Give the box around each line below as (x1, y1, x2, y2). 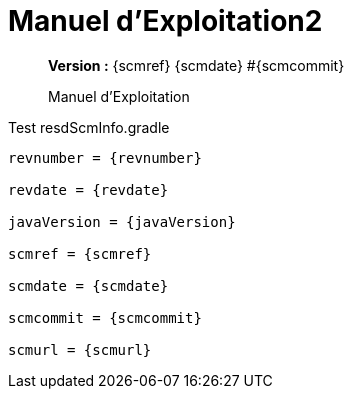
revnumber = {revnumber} (8, 149, 202, 166)
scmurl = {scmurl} (8, 341, 152, 358)
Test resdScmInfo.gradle (8, 118, 170, 136)
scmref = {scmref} (8, 245, 152, 262)
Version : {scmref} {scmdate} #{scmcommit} (48, 56, 345, 74)
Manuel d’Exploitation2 (8, 4, 323, 38)
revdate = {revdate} (8, 181, 169, 198)
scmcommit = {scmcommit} (8, 309, 202, 326)
